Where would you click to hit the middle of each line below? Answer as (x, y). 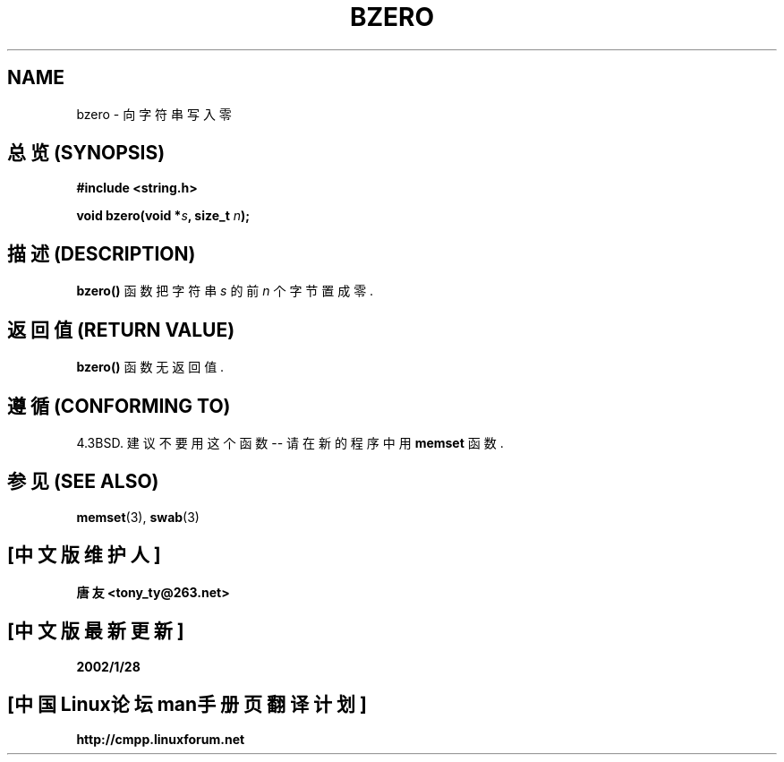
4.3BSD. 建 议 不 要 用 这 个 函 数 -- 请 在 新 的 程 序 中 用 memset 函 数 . (290, 442)
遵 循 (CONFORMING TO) (119, 406)
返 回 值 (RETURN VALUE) (121, 330)
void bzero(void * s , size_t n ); (163, 216)
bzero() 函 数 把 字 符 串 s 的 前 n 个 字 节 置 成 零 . (225, 291)
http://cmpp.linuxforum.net (161, 740)
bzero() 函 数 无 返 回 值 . (150, 367)
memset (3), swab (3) (138, 517)
